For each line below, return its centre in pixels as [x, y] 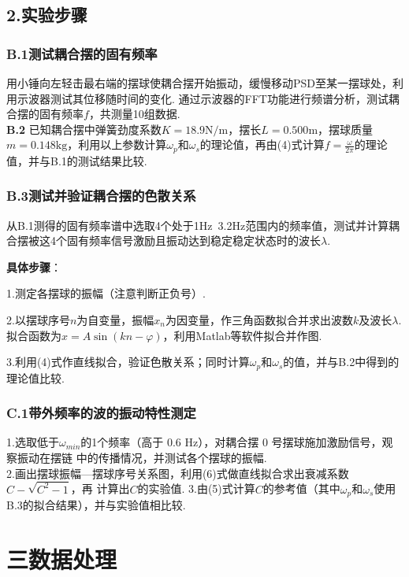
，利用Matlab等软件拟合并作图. [242, 335]
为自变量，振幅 [115, 320]
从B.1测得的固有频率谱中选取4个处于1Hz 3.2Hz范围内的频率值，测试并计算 [198, 225]
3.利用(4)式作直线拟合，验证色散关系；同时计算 [128, 362]
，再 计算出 [100, 488]
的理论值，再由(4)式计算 [262, 144]
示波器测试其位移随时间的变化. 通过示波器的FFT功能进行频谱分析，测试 [203, 98]
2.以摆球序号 [38, 320]
